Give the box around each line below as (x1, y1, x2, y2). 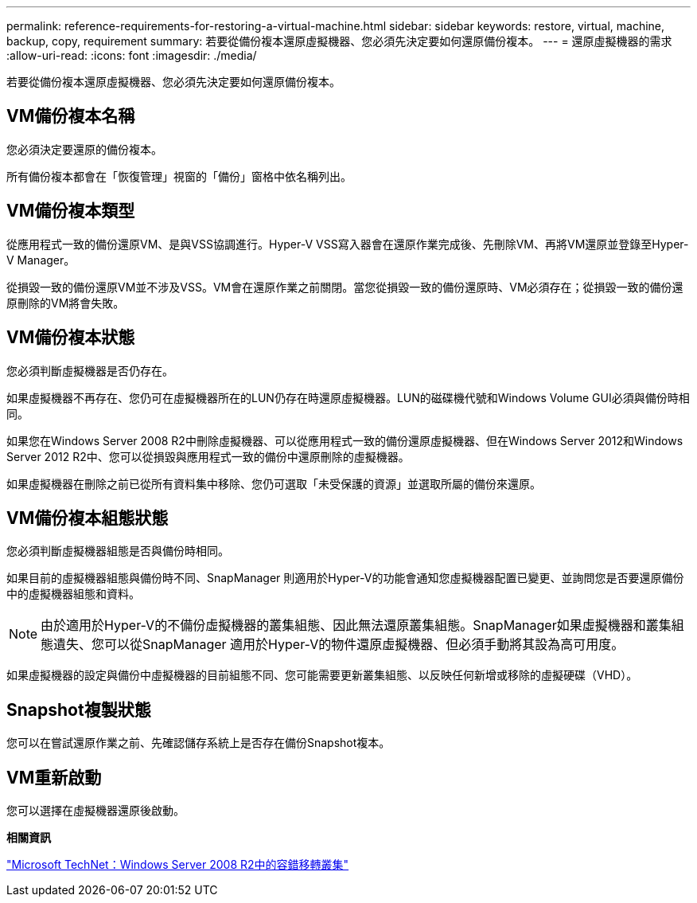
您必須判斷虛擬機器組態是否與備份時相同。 (6, 544, 229, 558)
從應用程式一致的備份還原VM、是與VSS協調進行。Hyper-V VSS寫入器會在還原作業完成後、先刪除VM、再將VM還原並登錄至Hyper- (6, 236, 689, 251)
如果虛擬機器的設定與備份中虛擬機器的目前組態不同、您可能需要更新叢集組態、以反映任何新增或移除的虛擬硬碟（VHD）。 (6, 668, 638, 682)
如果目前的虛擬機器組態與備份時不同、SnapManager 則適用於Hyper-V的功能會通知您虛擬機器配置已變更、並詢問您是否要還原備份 (6, 571, 684, 585)
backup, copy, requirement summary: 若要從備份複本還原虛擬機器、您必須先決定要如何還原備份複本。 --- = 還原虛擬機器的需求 (6, 34, 672, 48)
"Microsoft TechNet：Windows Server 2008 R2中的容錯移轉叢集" (6, 858, 349, 872)
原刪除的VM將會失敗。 (6, 295, 125, 310)
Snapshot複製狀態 (6, 699, 151, 720)
